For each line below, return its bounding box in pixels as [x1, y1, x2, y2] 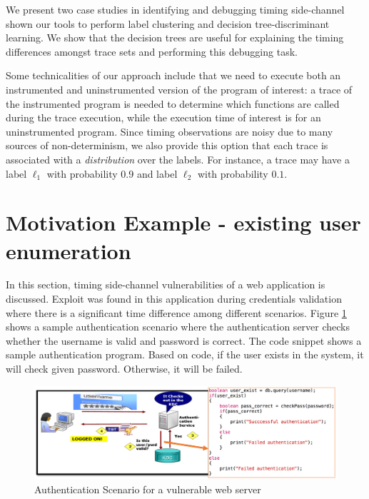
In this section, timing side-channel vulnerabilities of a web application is [6, 277, 325, 292]
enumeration [6, 236, 131, 265]
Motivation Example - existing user [6, 208, 361, 237]
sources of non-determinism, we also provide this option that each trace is [6, 138, 328, 153]
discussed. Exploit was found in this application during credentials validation [6, 291, 342, 306]
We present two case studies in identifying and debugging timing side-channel [6, 2, 345, 16]
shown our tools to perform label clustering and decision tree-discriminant [6, 16, 330, 31]
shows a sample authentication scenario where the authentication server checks [6, 319, 350, 334]
